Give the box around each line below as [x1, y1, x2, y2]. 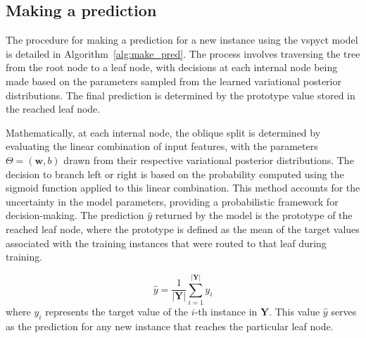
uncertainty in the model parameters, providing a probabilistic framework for [6, 194, 339, 208]
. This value [269, 303, 320, 318]
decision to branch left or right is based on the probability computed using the [6, 166, 344, 181]
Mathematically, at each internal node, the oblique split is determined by [6, 125, 321, 139]
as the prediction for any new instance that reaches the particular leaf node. [6, 318, 334, 333]
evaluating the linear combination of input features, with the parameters [6, 139, 318, 154]
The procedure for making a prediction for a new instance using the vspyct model [6, 32, 358, 47]
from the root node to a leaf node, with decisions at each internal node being [6, 60, 338, 75]
